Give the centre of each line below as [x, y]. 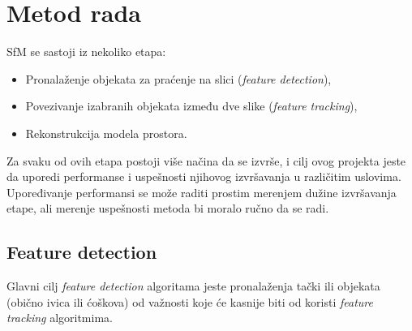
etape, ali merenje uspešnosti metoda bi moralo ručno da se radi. [168, 208]
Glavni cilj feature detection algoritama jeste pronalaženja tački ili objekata [193, 286]
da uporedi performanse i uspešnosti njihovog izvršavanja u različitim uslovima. [204, 176]
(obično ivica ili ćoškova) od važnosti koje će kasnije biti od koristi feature [190, 301]
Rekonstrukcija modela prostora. [106, 133]
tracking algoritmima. [60, 318]
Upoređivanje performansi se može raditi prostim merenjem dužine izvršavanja [202, 192]
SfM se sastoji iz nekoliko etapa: [86, 52]
